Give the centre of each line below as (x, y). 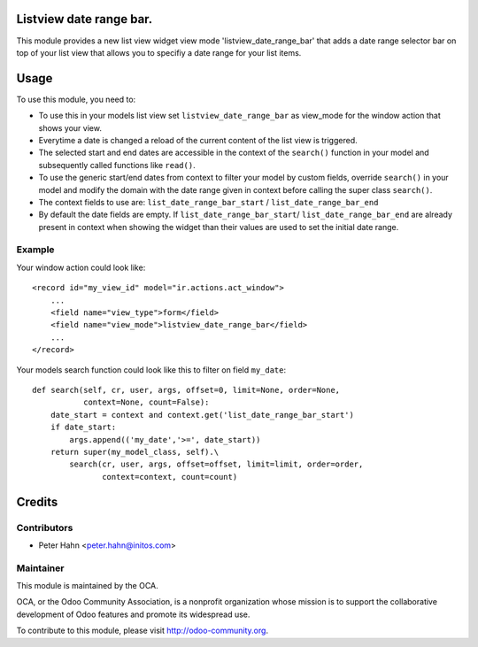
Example (35, 250)
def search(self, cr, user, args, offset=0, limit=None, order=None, (186, 390)
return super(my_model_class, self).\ (135, 452)
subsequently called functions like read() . (117, 165)
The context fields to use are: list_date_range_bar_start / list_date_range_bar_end (208, 202)
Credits (37, 501)
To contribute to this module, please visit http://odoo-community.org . (143, 631)
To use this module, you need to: (76, 99)
